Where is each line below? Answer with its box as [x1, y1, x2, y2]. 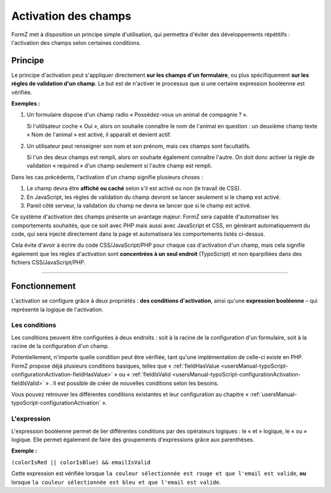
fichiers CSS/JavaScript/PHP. [11, 258, 86, 266]
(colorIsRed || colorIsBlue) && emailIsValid [11, 459, 151, 466]
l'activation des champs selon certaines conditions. [11, 39, 141, 46]
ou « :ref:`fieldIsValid [118, 371, 171, 378]
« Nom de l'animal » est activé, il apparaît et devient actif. [26, 131, 172, 138]
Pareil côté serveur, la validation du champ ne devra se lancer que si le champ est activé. [26, 201, 251, 209]
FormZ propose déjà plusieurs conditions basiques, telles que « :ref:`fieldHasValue [11, 362, 220, 370]
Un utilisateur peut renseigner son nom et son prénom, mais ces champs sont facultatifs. [26, 142, 251, 150]
